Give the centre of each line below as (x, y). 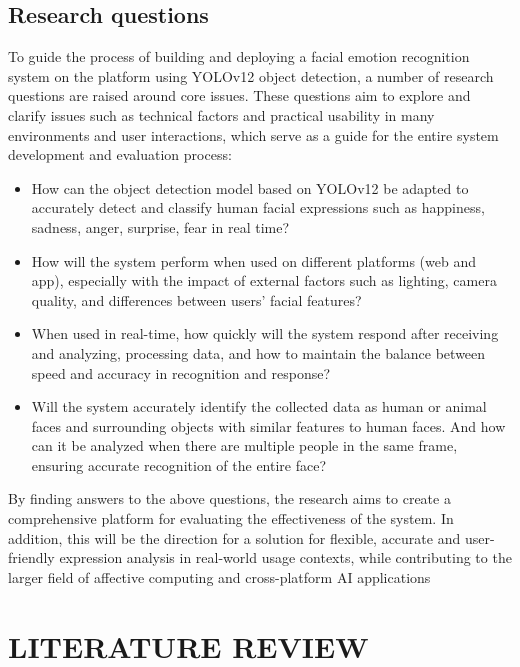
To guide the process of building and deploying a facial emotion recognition (239, 56)
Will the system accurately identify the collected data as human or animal (259, 406)
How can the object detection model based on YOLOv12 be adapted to (250, 187)
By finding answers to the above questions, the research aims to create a (229, 498)
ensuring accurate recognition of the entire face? (179, 464)
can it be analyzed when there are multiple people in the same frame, (244, 445)
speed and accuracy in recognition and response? (181, 372)
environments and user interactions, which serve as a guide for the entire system (253, 134)
